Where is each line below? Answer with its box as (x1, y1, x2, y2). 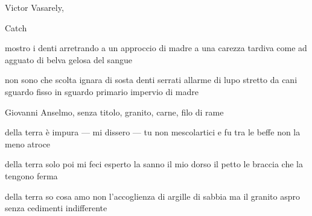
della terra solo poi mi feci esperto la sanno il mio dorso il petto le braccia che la (5, 158, 303, 170)
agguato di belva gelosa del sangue (5, 53, 132, 66)
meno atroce (5, 137, 51, 150)
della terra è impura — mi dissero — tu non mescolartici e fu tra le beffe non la (5, 126, 301, 138)
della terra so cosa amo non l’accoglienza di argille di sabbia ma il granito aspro (5, 190, 300, 202)
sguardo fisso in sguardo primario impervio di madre (5, 85, 199, 97)
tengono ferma (5, 169, 58, 182)
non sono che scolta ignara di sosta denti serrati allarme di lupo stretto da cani (5, 73, 298, 86)
